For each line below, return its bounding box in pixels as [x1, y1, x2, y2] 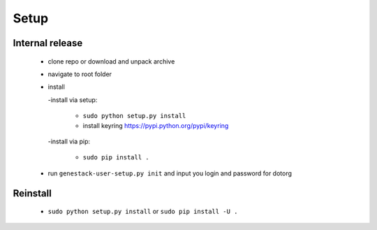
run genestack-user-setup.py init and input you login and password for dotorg [47, 168, 293, 178]
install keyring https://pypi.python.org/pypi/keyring [82, 121, 229, 129]
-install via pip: [47, 137, 91, 145]
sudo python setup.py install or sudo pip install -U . [47, 207, 238, 216]
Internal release [13, 37, 83, 49]
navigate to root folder [47, 70, 112, 78]
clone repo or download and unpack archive [47, 57, 175, 66]
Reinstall [13, 187, 52, 199]
